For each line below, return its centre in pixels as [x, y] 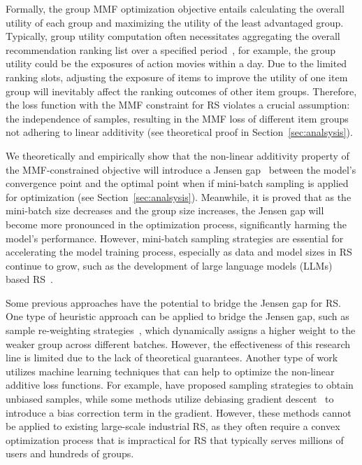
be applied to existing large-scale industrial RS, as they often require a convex [173, 426]
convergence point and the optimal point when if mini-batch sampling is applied [177, 183]
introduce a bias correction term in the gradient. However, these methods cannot [179, 412]
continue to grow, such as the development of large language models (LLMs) [169, 265]
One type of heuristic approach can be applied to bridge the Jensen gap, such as [178, 316]
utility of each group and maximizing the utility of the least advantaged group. [175, 22]
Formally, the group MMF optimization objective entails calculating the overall [175, 8]
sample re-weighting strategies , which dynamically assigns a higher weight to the [181, 330]
